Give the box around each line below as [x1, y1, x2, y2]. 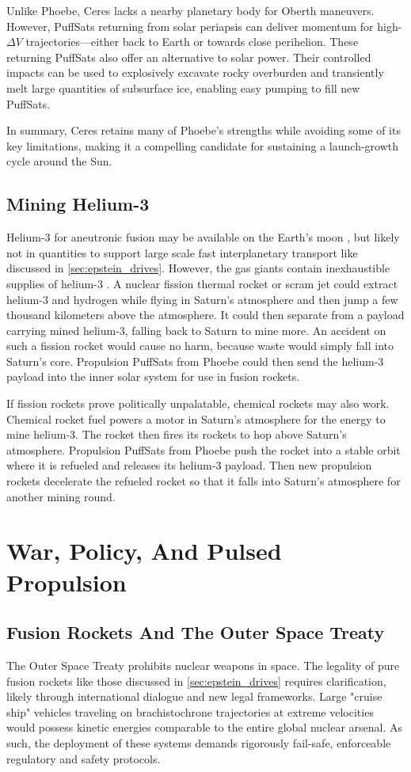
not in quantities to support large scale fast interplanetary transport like [6, 244, 358, 261]
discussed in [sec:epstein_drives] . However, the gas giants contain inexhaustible [6, 260, 390, 276]
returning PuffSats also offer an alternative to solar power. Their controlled [6, 48, 371, 65]
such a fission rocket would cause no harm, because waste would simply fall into [6, 337, 394, 354]
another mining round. [6, 488, 116, 504]
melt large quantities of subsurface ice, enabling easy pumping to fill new [6, 79, 360, 96]
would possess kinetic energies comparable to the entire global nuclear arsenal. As [6, 719, 403, 736]
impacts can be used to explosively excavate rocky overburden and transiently [6, 64, 384, 81]
